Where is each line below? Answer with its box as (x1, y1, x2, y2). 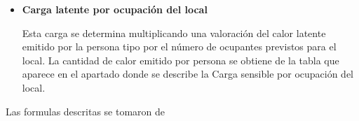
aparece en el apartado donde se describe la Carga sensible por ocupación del (22, 66, 354, 81)
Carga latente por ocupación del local (22, 2, 208, 16)
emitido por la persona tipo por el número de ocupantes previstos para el (22, 39, 337, 54)
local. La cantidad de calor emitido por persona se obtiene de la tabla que (22, 52, 339, 67)
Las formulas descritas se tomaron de (6, 104, 165, 118)
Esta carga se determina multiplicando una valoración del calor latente (22, 25, 326, 40)
